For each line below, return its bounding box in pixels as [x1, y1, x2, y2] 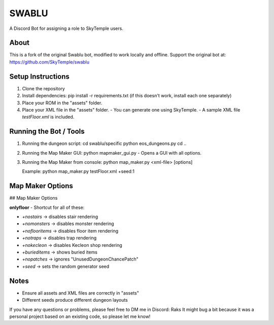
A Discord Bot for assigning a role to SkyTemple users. [9, 25, 124, 31]
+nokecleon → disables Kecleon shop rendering [22, 242, 123, 248]
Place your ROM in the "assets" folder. [22, 99, 102, 106]
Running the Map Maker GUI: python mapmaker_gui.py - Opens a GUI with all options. [22, 150, 202, 156]
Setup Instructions [9, 72, 70, 81]
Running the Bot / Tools [9, 127, 85, 136]
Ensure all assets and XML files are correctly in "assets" [22, 290, 139, 296]
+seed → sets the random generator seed [22, 263, 110, 269]
